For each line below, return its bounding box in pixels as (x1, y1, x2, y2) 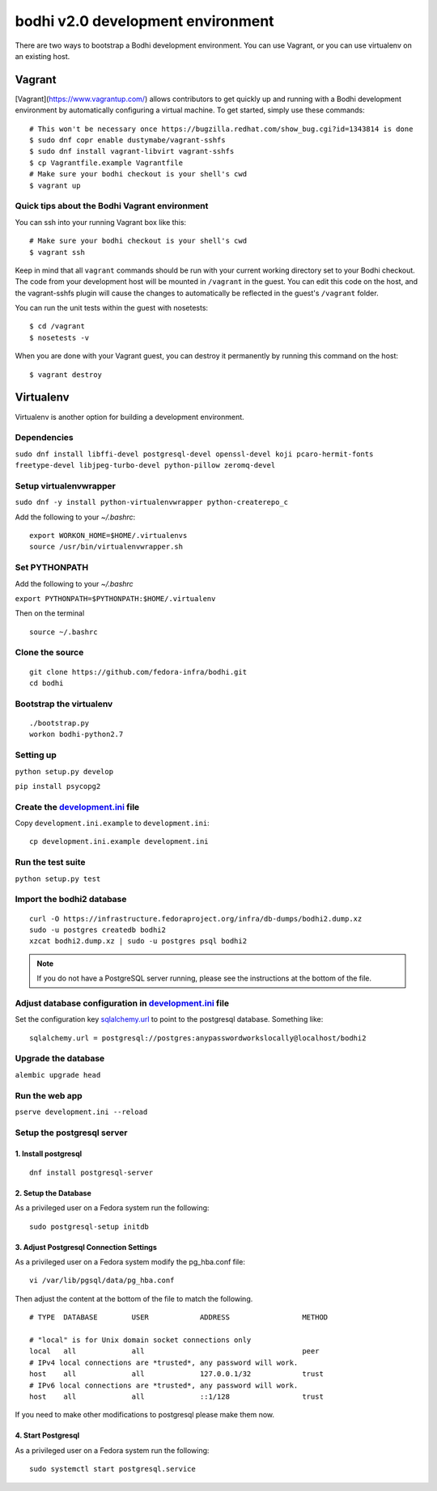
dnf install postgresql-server (29, 1167, 154, 1177)
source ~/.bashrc (29, 627, 98, 637)
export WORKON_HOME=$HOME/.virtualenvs (29, 531, 188, 540)
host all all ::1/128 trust (29, 1391, 324, 1401)
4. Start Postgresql (15, 1430, 80, 1440)
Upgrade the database (15, 1053, 105, 1064)
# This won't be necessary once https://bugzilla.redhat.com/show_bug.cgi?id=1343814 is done (29, 124, 414, 133)
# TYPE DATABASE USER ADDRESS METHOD (29, 1313, 329, 1322)
